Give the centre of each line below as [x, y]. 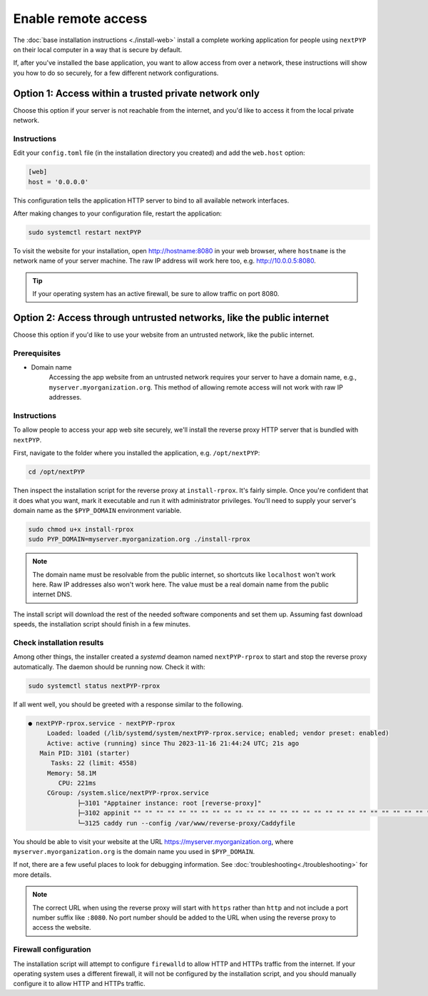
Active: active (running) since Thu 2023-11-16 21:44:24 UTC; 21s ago [173, 743]
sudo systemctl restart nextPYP [85, 232]
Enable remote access [80, 19]
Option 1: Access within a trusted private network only [137, 93]
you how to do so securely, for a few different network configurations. [116, 73]
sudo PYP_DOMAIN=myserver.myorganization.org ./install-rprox [139, 539]
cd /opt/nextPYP [57, 472]
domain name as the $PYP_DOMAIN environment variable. [97, 510]
